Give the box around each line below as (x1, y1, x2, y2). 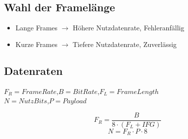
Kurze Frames (15, 39, 57, 49)
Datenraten (4, 63, 63, 78)
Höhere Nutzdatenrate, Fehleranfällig (73, 23, 185, 33)
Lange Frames (15, 23, 58, 33)
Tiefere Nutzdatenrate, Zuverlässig (72, 39, 177, 49)
